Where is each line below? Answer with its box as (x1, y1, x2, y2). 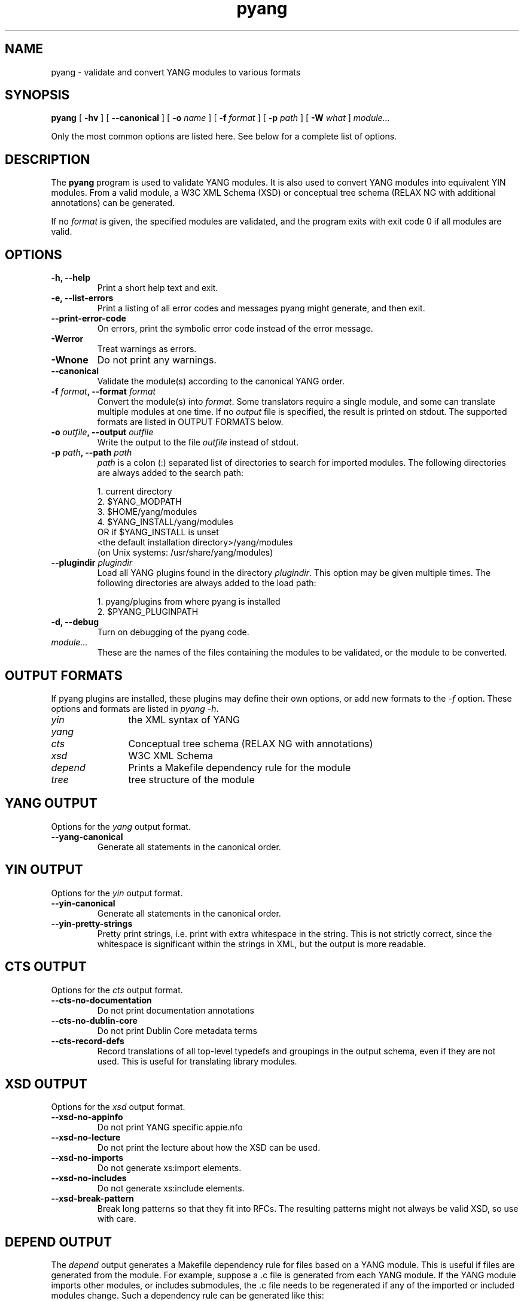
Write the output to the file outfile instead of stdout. (97, 437, 299, 448)
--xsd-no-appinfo (51, 1112, 123, 1123)
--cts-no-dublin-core (51, 1015, 138, 1026)
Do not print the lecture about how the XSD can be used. (97, 1142, 321, 1153)
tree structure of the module (128, 773, 255, 786)
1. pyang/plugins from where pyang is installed (97, 596, 281, 607)
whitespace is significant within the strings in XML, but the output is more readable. (97, 938, 426, 949)
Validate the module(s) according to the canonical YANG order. (97, 376, 345, 387)
